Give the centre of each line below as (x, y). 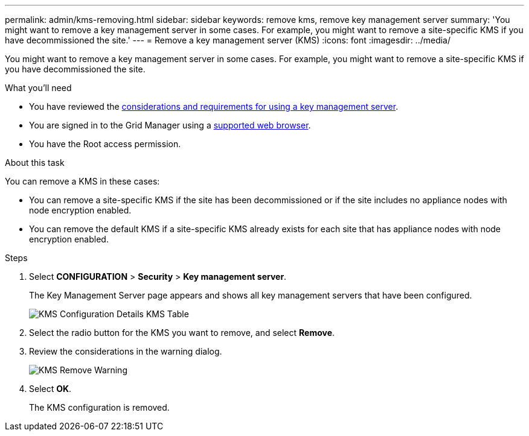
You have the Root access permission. (105, 144)
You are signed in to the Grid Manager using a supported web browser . (170, 125)
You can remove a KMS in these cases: (82, 181)
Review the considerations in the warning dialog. (126, 351)
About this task (35, 163)
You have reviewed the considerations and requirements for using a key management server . (214, 106)
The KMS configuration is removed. (99, 407)
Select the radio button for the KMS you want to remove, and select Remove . (182, 333)
